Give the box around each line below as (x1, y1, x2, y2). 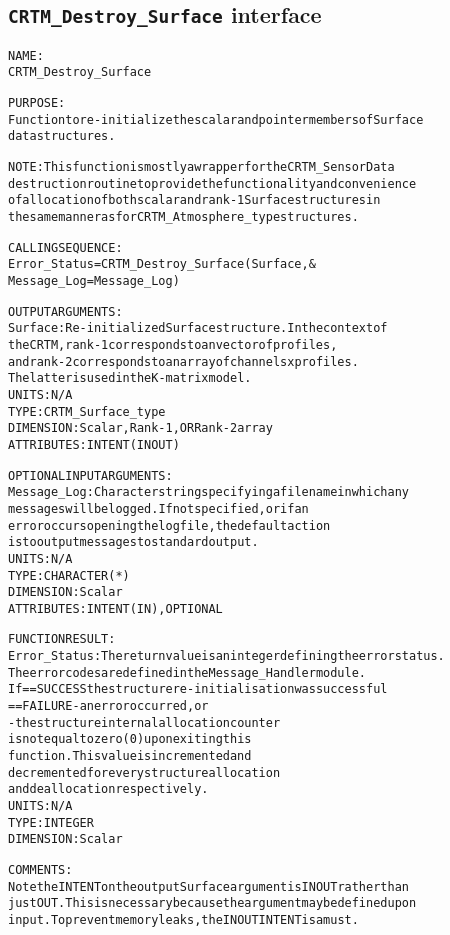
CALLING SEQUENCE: (8, 240, 123, 255)
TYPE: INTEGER (8, 815, 94, 830)
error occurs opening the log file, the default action (8, 518, 331, 533)
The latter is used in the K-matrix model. (8, 371, 252, 386)
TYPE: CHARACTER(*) (8, 568, 130, 583)
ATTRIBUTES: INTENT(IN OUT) (8, 437, 180, 452)
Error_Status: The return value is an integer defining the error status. (8, 649, 445, 664)
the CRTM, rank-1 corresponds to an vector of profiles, (8, 337, 338, 352)
